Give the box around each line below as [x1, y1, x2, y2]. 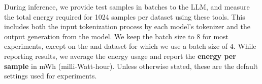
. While [233, 41, 256, 51]
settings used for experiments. [4, 70, 97, 81]
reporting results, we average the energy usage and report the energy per [4, 50, 236, 61]
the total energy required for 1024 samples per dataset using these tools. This [4, 11, 245, 22]
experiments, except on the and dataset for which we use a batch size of [4, 41, 228, 51]
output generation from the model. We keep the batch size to [4, 31, 194, 41]
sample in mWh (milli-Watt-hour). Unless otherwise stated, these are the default [4, 60, 258, 71]
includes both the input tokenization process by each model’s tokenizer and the [4, 21, 250, 32]
